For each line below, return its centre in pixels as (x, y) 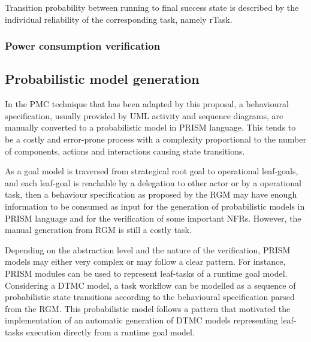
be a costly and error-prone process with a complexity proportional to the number (156, 139)
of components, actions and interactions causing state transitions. (125, 151)
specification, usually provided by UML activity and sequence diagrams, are (144, 115)
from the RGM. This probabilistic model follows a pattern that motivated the (148, 308)
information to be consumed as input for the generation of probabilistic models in (155, 206)
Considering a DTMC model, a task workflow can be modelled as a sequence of (150, 285)
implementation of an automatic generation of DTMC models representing (141, 320)
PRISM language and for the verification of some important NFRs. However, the (153, 218)
